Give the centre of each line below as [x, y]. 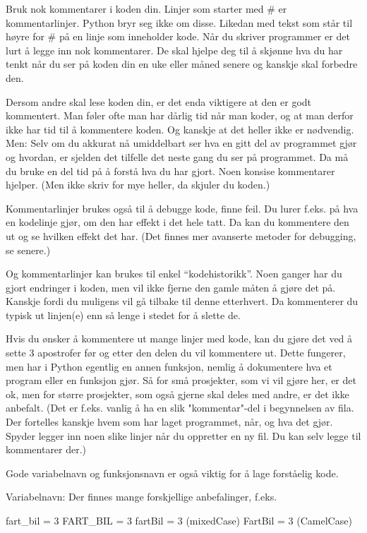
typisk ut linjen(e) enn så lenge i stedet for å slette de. [123, 315]
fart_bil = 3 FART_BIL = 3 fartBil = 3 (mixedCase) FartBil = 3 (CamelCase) [179, 520]
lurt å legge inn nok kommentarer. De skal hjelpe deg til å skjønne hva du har [174, 50]
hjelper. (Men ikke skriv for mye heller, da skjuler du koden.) [138, 185]
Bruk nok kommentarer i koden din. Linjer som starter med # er [146, 8]
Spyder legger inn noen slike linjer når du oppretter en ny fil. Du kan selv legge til [183, 435]
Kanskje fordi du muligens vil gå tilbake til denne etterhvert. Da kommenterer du [182, 301]
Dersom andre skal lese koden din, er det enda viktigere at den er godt [159, 101]
